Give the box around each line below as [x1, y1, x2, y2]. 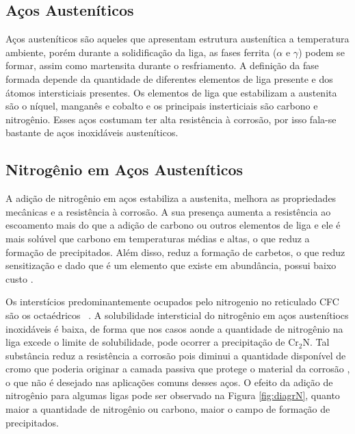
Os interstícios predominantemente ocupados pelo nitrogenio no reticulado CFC [5, 294, 339, 309]
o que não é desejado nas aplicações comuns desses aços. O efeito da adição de [5, 374, 333, 389]
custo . [5, 271, 34, 285]
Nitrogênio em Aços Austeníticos [5, 159, 244, 180]
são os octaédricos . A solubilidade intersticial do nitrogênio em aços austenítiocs [5, 307, 349, 322]
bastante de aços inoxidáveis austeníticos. [5, 125, 179, 140]
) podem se [298, 44, 345, 59]
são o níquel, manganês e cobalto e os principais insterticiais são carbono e [5, 99, 318, 113]
